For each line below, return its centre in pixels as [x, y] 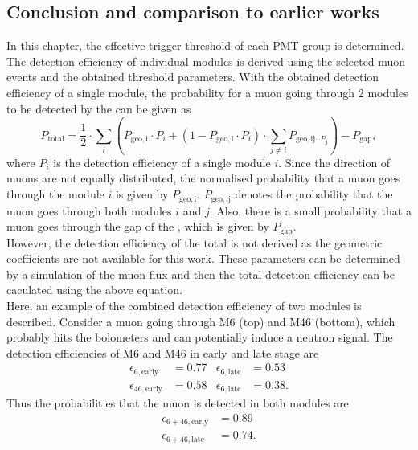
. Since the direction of [334, 162]
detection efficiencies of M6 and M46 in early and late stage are [163, 352]
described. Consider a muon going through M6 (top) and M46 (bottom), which [201, 321]
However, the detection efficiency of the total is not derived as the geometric [195, 242]
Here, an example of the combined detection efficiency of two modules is [184, 305]
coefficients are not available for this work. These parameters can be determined [203, 258]
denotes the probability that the [314, 194]
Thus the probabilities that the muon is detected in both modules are [178, 403]
